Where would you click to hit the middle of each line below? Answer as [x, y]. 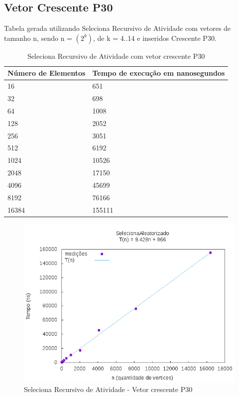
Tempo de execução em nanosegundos [159, 73]
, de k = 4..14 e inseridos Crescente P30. [155, 38]
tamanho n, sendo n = [38, 38]
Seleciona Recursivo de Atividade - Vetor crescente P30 [108, 389]
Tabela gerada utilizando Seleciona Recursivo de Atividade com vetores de [118, 28]
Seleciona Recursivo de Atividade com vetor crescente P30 [116, 56]
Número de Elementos [47, 73]
